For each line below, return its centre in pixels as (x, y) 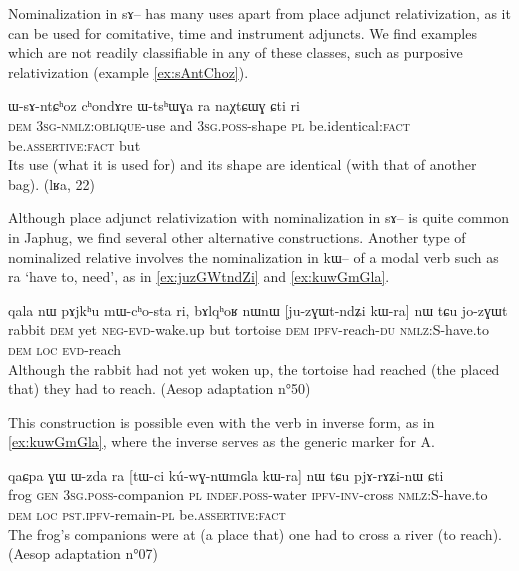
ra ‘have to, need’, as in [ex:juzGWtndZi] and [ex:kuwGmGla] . (199, 276)
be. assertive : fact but (74, 144)
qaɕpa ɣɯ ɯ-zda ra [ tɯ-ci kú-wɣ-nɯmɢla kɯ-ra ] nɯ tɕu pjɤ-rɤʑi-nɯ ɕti (226, 474)
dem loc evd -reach (65, 348)
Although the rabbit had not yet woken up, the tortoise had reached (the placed (254, 368)
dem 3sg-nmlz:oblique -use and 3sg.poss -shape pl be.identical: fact (209, 124)
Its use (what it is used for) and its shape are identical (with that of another (242, 164)
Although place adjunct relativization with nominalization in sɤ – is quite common (259, 217)
